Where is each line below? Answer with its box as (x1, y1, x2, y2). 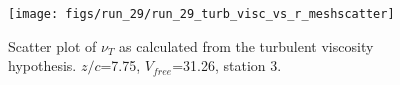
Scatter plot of (8, 35, 97, 56)
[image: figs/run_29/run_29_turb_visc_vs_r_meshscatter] (8, 7, 395, 21)
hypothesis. (8, 55, 77, 76)
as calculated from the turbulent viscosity (119, 35, 374, 56)
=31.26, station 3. (172, 55, 282, 76)
